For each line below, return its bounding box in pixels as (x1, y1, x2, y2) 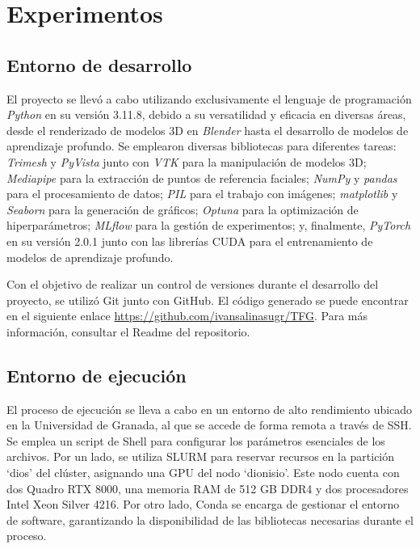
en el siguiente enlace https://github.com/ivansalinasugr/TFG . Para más (6, 307, 368, 324)
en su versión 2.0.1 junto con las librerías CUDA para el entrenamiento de (6, 232, 373, 249)
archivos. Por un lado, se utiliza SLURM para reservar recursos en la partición (6, 448, 395, 465)
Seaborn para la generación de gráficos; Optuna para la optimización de (6, 201, 359, 217)
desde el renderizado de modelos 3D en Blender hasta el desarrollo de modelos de (6, 121, 409, 138)
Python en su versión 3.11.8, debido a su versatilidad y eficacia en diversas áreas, (6, 106, 406, 123)
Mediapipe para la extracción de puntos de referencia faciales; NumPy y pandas (6, 169, 397, 186)
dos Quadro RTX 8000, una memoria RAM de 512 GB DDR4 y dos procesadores (6, 479, 409, 496)
